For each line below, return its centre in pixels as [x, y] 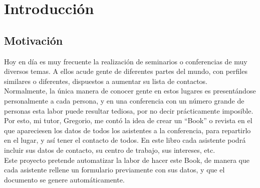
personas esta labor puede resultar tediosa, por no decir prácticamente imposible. [129, 110]
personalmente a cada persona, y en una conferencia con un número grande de [124, 100]
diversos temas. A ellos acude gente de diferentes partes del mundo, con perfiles [126, 71]
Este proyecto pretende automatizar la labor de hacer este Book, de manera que [127, 160]
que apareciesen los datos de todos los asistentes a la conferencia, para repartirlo [127, 130]
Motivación [34, 40]
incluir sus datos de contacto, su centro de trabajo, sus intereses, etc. [110, 150]
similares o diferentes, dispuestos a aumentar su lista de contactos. [106, 81]
